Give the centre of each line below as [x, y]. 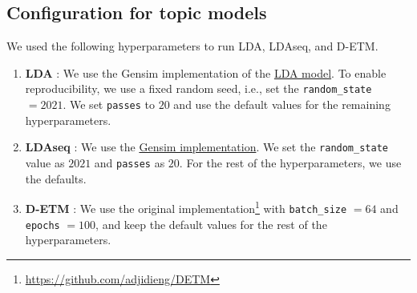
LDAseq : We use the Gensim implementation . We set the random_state [206, 147]
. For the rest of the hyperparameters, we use [290, 162]
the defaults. [56, 178]
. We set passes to [109, 104]
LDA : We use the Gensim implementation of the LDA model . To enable [206, 72]
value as [45, 162]
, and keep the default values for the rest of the [211, 224]
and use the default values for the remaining [282, 104]
